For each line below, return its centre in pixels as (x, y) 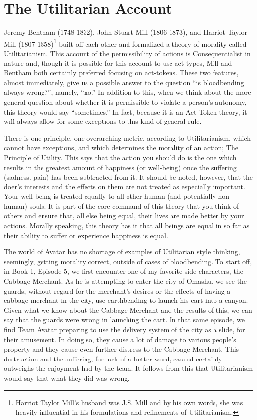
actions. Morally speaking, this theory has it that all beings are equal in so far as (127, 225)
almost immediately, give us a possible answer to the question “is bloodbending (124, 82)
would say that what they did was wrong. (67, 378)
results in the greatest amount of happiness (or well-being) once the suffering (120, 167)
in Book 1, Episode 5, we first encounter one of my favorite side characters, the (124, 271)
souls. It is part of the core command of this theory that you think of (134, 206)
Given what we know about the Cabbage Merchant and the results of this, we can (128, 310)
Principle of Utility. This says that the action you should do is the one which (120, 157)
